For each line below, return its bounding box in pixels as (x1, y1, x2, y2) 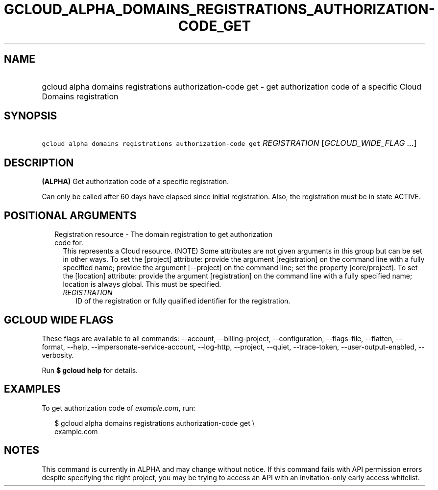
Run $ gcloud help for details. (42, 366, 138, 374)
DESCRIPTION (4, 156, 74, 169)
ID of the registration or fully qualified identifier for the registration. (75, 297, 291, 305)
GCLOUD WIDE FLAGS (4, 313, 114, 326)
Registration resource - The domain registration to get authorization (54, 230, 273, 239)
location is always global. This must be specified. (63, 280, 221, 289)
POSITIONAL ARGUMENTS (4, 209, 137, 222)
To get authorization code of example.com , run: (42, 403, 195, 412)
